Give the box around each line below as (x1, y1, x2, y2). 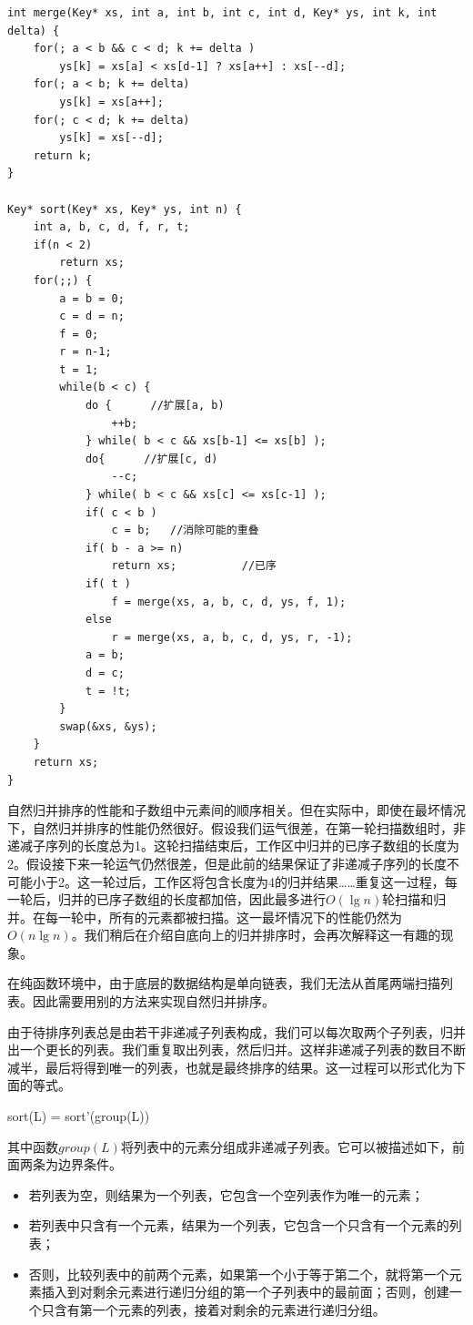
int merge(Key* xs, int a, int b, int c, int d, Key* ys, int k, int (7, 6, 438, 19)
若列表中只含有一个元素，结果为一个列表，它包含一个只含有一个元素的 (28, 1216, 449, 1235)
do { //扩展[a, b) (85, 399, 225, 413)
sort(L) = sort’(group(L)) (7, 1106, 150, 1126)
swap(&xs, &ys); (59, 719, 157, 733)
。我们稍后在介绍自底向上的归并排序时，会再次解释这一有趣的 (71, 925, 441, 944)
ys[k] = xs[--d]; (59, 131, 164, 145)
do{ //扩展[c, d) (85, 452, 218, 465)
